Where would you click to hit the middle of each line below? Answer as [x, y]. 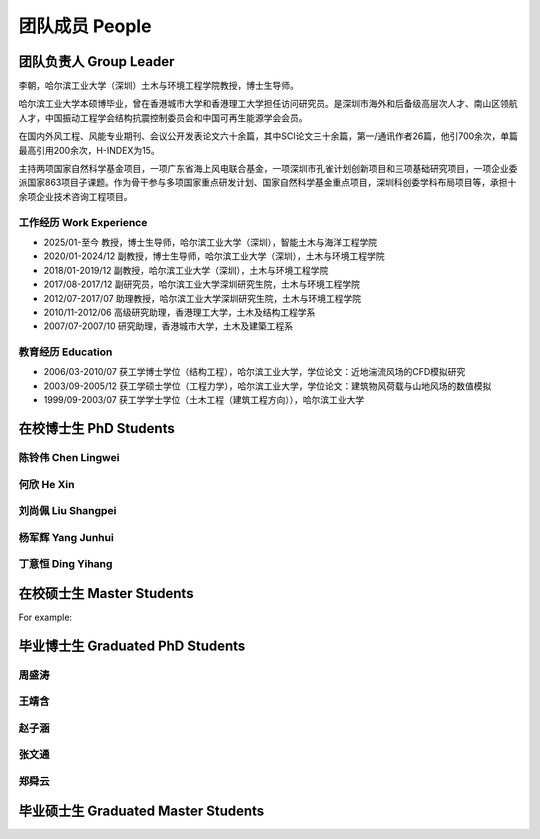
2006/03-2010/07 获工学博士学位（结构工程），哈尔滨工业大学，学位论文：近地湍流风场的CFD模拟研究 [254, 372]
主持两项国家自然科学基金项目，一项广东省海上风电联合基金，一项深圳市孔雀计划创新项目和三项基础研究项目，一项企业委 [268, 169]
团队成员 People [85, 26]
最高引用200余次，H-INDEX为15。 [89, 150]
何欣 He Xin [46, 484]
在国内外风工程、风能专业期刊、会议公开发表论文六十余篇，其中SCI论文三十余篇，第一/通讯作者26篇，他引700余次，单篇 [268, 136]
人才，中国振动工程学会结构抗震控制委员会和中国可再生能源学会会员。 [163, 117]
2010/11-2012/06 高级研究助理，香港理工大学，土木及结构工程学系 [179, 312]
